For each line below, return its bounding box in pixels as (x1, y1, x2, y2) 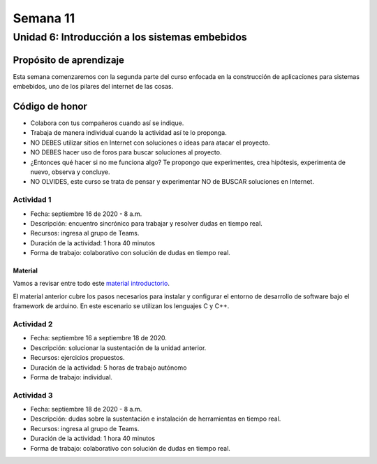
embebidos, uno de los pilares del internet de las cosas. (13, 82, 174, 91)
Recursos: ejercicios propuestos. (30, 354, 125, 362)
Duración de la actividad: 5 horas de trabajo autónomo (30, 363, 187, 372)
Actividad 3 (13, 390, 53, 400)
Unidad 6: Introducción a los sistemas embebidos (13, 31, 247, 43)
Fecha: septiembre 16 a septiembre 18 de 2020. (30, 334, 167, 342)
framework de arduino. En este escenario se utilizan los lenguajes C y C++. (13, 302, 230, 310)
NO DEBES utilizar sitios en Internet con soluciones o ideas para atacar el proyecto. (30, 138, 270, 147)
